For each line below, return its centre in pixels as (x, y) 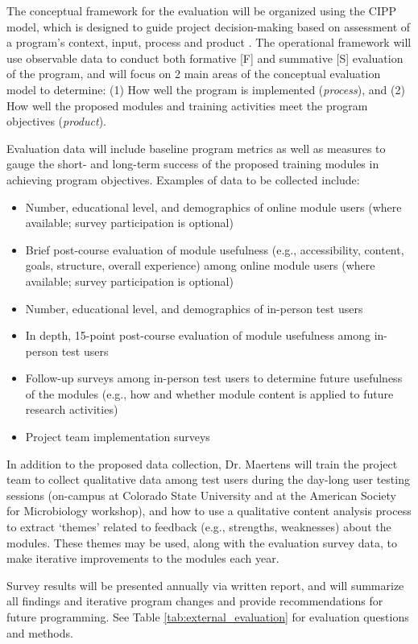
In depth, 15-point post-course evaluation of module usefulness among (198, 335)
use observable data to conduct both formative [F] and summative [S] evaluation (205, 58)
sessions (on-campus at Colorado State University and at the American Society (201, 495)
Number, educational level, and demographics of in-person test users (194, 308)
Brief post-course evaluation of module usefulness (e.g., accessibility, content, (215, 249)
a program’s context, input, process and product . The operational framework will (209, 42)
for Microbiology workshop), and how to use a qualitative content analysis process (209, 511)
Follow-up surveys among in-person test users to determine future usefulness (214, 378)
